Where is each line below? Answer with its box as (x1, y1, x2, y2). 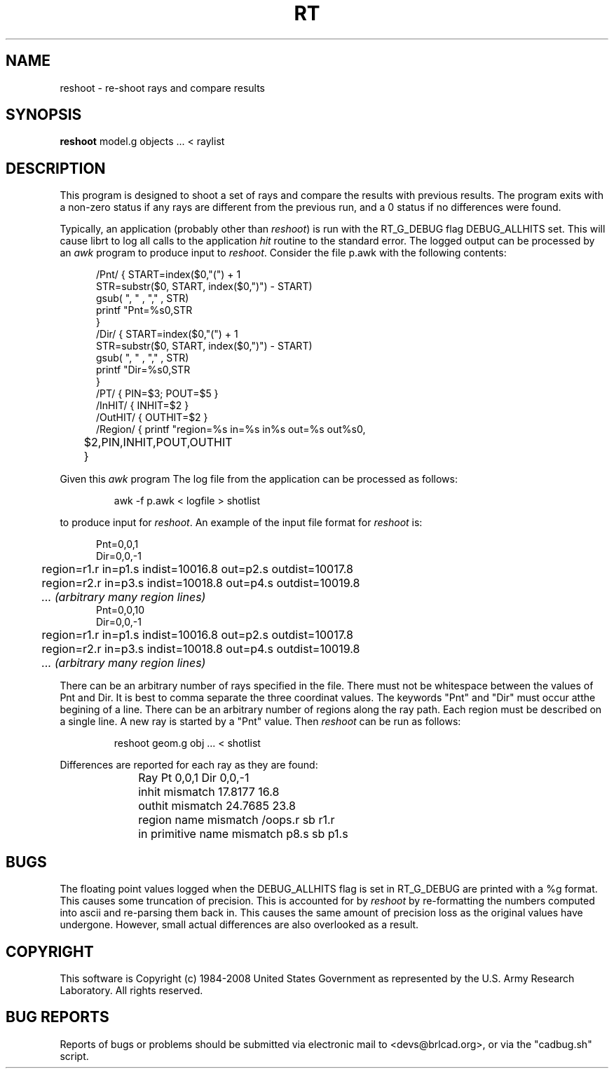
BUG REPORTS (6, 1008, 109, 1026)
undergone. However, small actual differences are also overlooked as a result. (60, 918, 419, 931)
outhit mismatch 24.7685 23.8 (138, 799, 296, 813)
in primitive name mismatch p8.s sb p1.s (138, 827, 348, 841)
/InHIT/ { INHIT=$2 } (96, 399, 189, 412)
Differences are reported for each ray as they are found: (60, 759, 318, 771)
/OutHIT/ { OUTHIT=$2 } (96, 411, 208, 424)
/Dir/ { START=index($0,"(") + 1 (96, 328, 238, 340)
